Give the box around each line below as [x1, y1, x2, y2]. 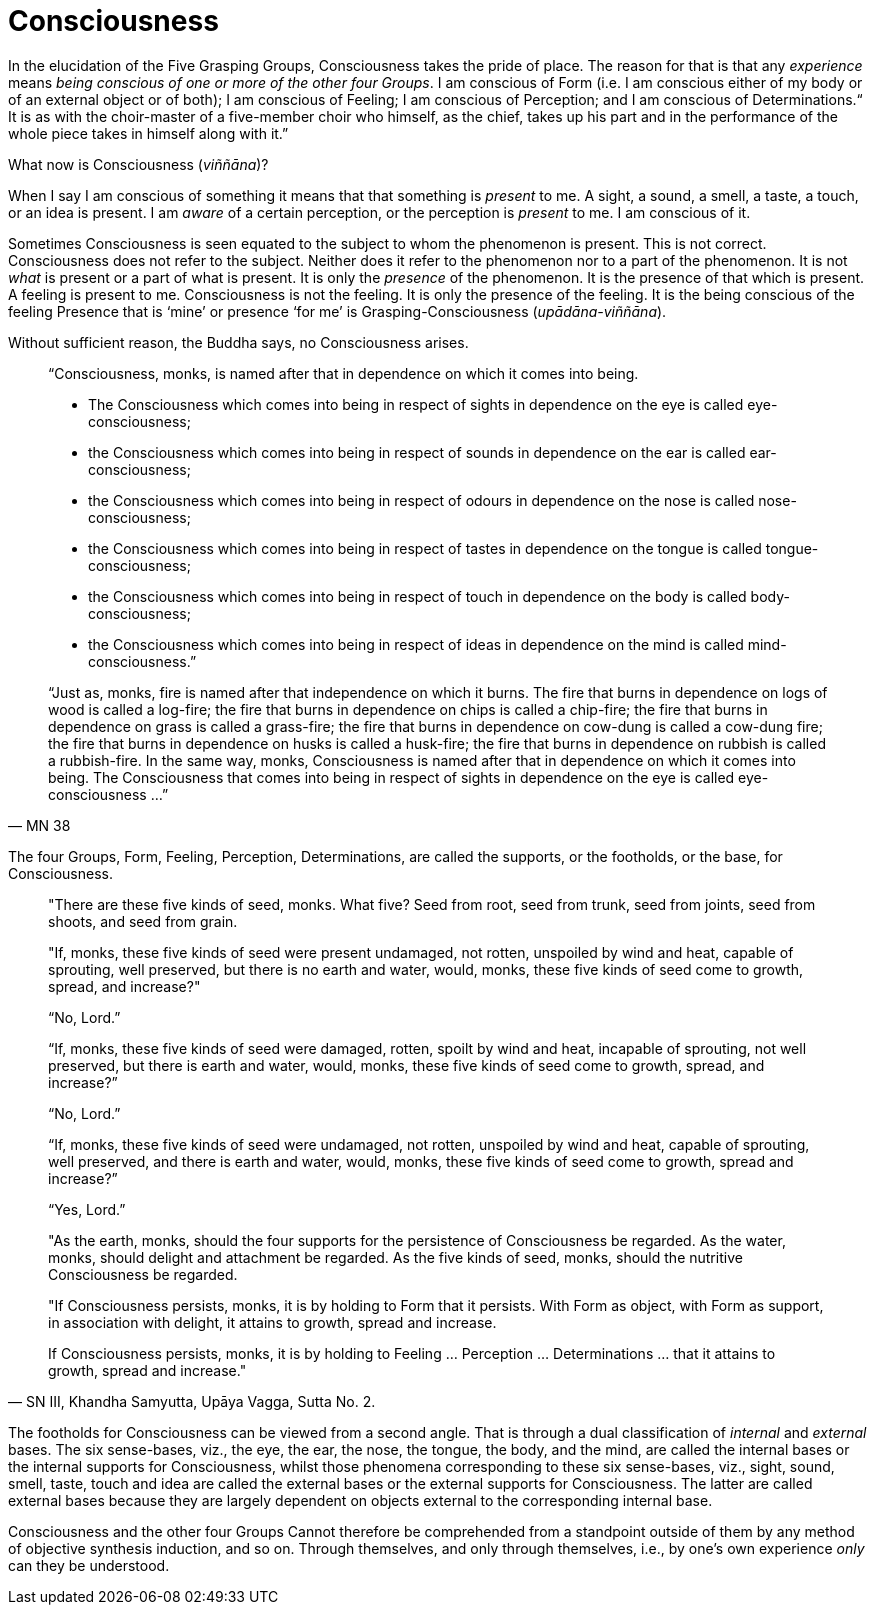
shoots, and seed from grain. [48, 912, 238, 930]
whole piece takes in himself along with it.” [8, 124, 289, 142]
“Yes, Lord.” [48, 1200, 126, 1218]
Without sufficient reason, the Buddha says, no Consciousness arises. [8, 333, 469, 351]
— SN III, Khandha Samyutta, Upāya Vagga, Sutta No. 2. [8, 1392, 376, 1410]
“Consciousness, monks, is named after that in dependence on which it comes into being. [48, 364, 639, 382]
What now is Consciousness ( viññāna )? [8, 155, 269, 173]
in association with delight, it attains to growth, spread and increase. [48, 1313, 497, 1331]
